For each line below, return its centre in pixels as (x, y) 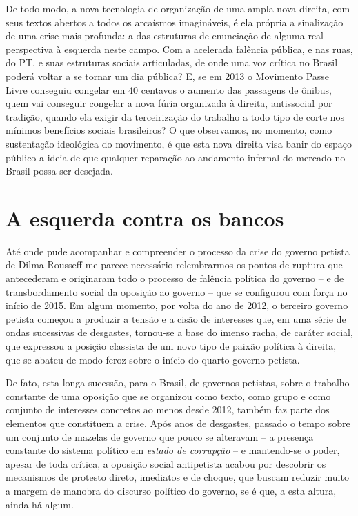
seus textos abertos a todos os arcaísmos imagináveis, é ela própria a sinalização (175, 22)
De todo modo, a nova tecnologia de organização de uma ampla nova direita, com (178, 8)
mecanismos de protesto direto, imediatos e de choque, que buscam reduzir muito (177, 477)
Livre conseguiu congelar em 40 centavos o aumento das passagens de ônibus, (169, 89)
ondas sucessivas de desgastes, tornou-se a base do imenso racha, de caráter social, (179, 332)
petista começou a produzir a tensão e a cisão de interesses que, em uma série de (176, 318)
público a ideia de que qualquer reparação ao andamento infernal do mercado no (176, 157)
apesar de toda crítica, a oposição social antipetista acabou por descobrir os (166, 463)
